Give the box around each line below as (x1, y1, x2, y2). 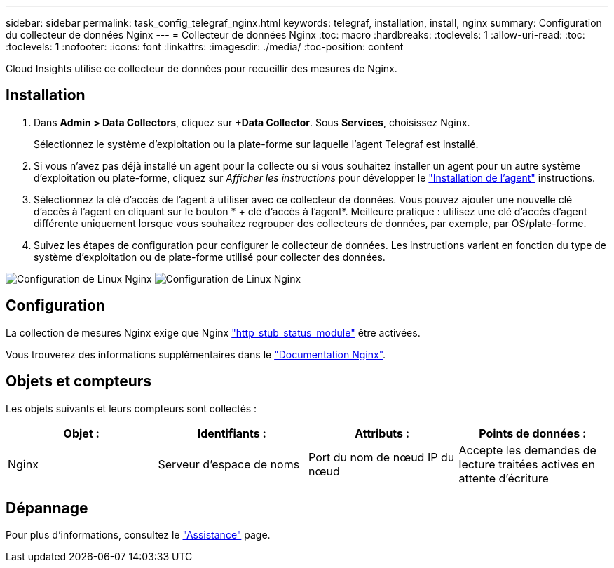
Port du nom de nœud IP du (308, 449, 455, 464)
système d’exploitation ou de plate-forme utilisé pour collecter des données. (34, 250, 386, 263)
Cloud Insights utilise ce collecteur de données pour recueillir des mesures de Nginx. (6, 62, 397, 74)
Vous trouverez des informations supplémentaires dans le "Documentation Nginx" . (6, 348, 386, 360)
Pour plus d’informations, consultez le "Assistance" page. (6, 529, 271, 541)
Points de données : (479, 426, 587, 440)
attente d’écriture (458, 471, 549, 485)
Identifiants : (197, 426, 266, 440)
